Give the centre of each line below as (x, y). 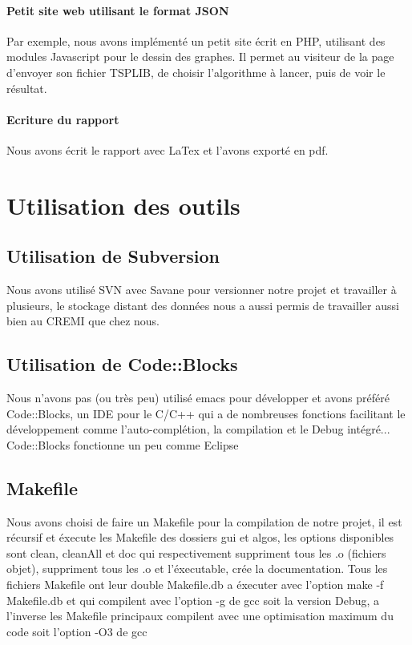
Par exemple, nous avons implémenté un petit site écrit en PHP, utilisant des (196, 40)
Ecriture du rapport (63, 119)
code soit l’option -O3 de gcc (77, 631)
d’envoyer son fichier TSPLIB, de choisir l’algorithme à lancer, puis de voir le (196, 72)
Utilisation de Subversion (113, 256)
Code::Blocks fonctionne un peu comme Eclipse (123, 444)
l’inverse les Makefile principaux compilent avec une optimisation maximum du (200, 616)
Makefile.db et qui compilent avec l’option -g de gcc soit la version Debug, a (193, 600)
